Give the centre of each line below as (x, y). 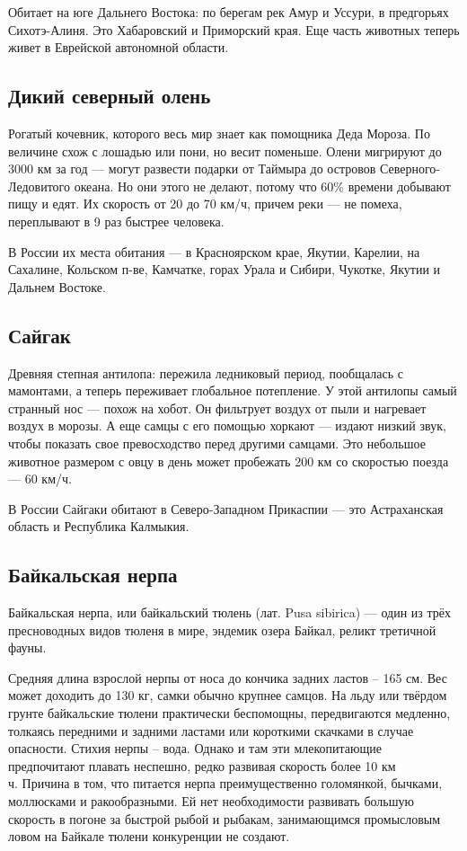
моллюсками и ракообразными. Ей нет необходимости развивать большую (211, 801)
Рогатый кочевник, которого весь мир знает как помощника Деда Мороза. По (219, 133)
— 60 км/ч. (40, 479)
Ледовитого (39, 186)
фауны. (27, 647)
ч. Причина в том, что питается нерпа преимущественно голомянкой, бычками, (225, 783)
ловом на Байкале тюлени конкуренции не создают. (149, 836)
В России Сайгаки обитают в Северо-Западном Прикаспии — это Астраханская (226, 508)
